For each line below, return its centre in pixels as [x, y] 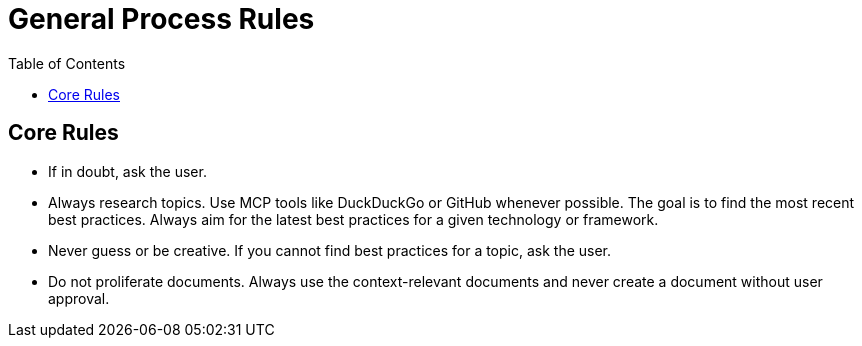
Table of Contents [67, 63]
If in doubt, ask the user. [127, 171]
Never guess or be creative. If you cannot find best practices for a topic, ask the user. [330, 250]
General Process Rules [161, 19]
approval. [79, 298]
